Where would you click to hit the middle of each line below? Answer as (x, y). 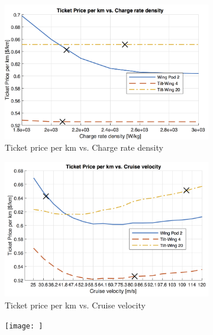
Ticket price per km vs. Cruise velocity (75, 305)
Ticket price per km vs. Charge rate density (84, 147)
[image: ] (24, 326)
